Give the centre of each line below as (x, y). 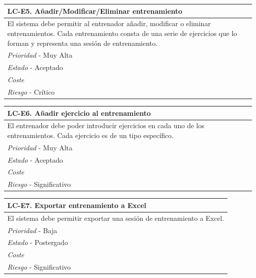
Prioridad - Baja (32, 230)
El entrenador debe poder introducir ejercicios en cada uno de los (106, 125)
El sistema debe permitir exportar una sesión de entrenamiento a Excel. (116, 218)
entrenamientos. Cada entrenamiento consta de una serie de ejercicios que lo (122, 33)
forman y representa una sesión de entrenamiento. (82, 43)
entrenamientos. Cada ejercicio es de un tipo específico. (91, 135)
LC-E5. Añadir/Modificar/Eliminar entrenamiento (95, 11)
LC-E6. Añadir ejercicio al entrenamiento (79, 113)
